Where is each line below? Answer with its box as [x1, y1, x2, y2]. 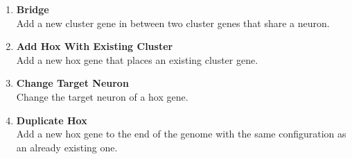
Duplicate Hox [16, 112, 87, 127]
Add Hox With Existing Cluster [16, 39, 173, 53]
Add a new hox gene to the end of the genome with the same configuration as [16, 126, 346, 141]
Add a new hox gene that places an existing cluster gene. [16, 52, 258, 67]
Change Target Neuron [16, 76, 129, 90]
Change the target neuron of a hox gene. [16, 89, 188, 103]
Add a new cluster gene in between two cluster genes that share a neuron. [16, 15, 330, 30]
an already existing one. [16, 140, 118, 154]
